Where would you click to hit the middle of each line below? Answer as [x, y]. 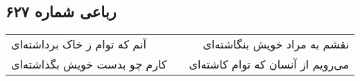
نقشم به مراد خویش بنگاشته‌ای [276, 44]
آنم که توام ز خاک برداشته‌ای [79, 44]
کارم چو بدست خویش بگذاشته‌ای [89, 64]
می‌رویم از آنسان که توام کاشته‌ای [269, 64]
